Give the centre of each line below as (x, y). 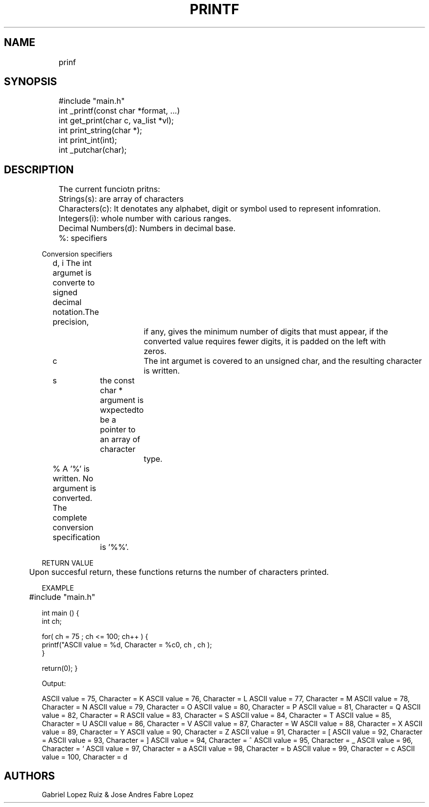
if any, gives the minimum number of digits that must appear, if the (266, 332)
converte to (74, 283)
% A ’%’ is (71, 469)
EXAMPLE (58, 588)
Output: (54, 684)
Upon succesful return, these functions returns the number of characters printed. (179, 572)
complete (70, 518)
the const (117, 381)
